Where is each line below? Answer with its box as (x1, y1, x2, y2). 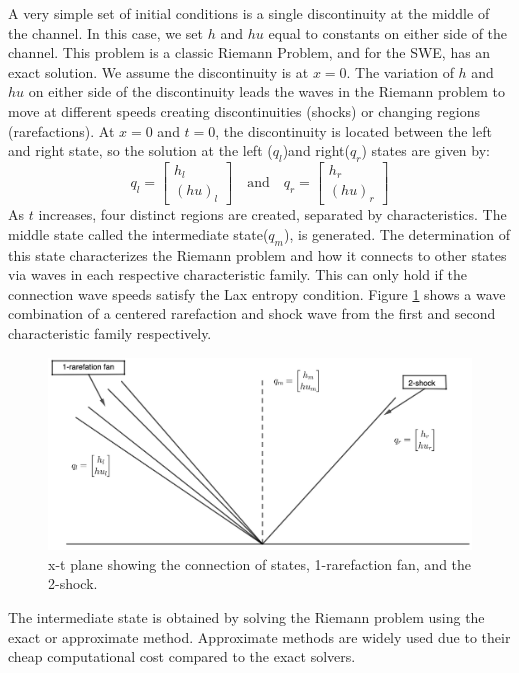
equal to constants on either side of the (268, 22, 508, 43)
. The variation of (346, 61, 454, 82)
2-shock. (48, 573, 98, 594)
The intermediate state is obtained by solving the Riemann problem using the (8, 606, 485, 627)
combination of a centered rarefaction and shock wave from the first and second (8, 303, 496, 324)
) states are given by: (361, 140, 490, 161)
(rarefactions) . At (8, 120, 115, 141)
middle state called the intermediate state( (8, 223, 269, 244)
